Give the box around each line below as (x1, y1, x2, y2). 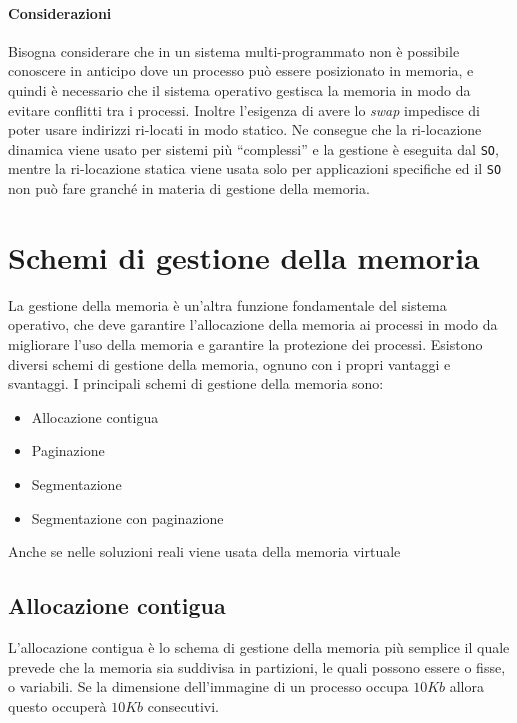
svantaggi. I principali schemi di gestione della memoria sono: (8, 373, 384, 394)
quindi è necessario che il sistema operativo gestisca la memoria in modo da (8, 79, 471, 100)
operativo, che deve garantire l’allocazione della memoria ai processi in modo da (8, 314, 498, 335)
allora (449, 676, 484, 697)
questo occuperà (8, 695, 107, 716)
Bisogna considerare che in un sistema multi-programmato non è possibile (8, 40, 460, 61)
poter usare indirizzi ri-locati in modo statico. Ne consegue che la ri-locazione (8, 119, 482, 140)
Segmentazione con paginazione (31, 507, 224, 528)
